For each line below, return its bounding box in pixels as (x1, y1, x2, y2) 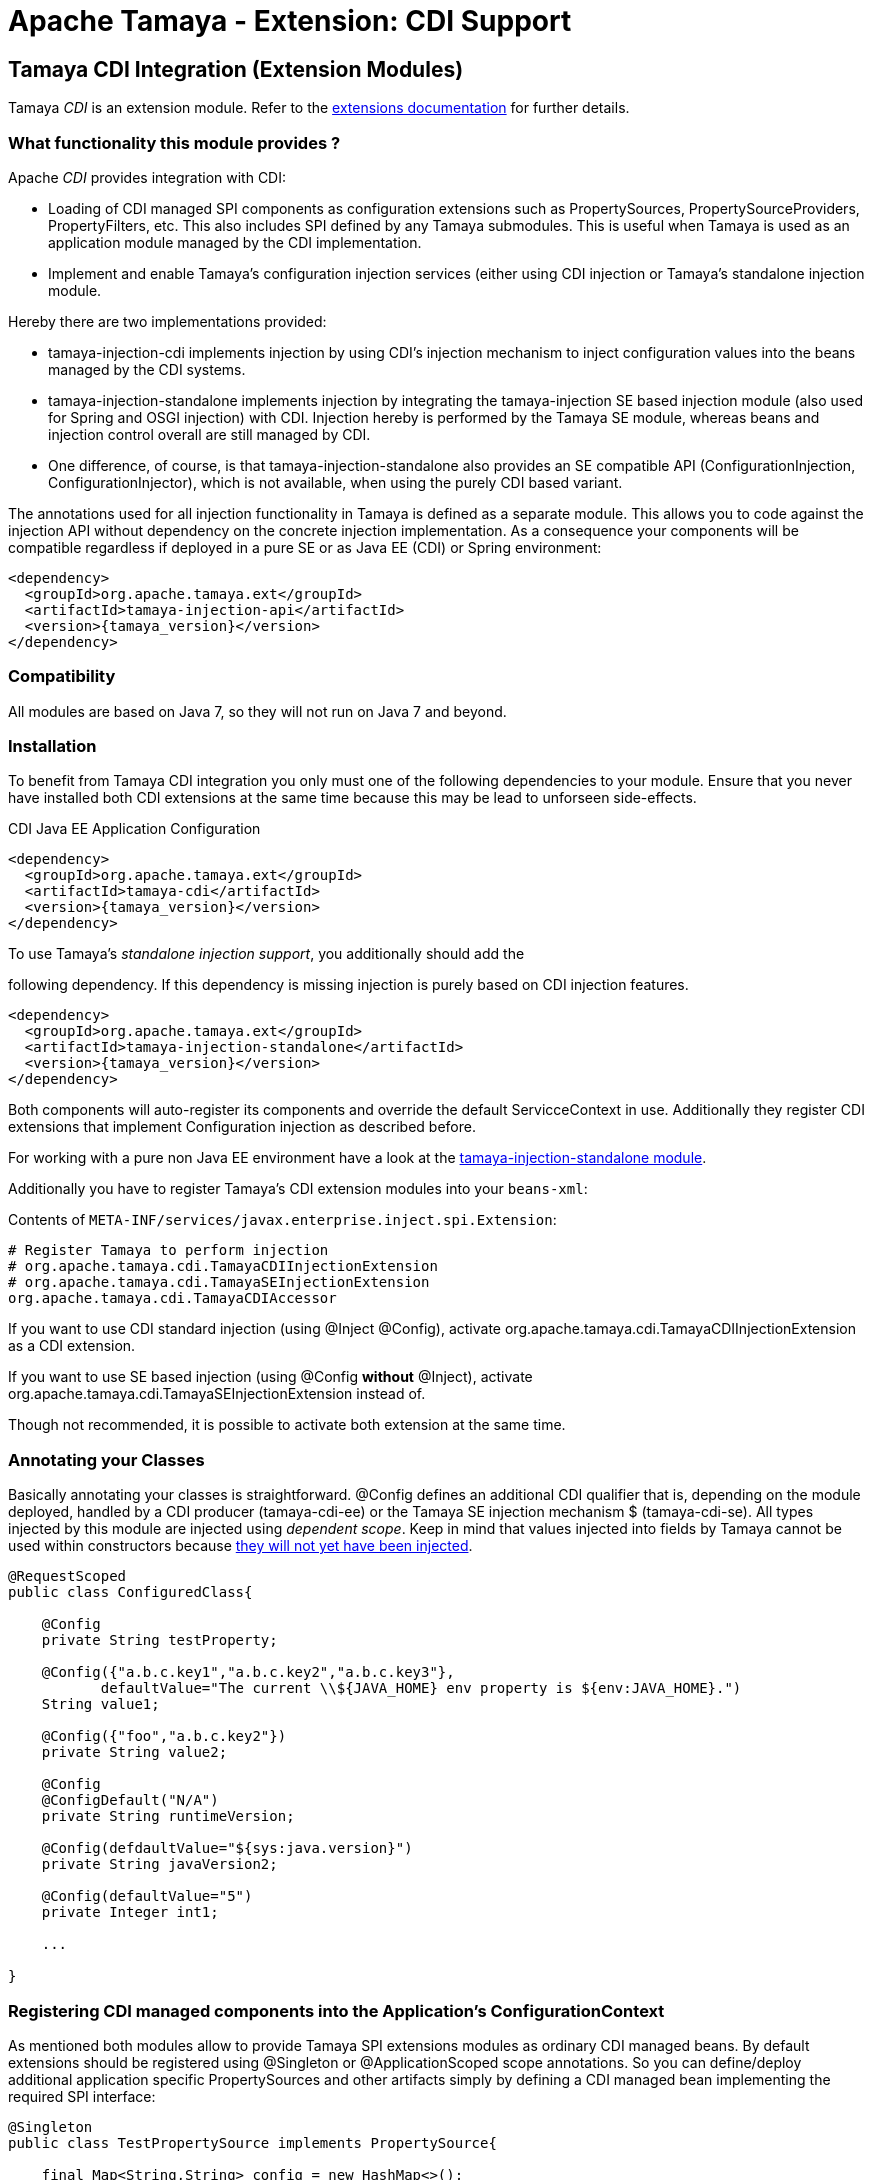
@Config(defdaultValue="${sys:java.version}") (41, 1840, 413, 1857)
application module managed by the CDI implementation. (48, 233, 422, 251)
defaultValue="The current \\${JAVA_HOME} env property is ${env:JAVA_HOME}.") (100, 1680, 742, 1697)
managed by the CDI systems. (48, 360, 246, 378)
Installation (8, 736, 97, 757)
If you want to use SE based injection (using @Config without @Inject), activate (8, 1368, 533, 1386)
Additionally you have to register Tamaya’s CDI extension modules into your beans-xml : (8, 1180, 588, 1198)
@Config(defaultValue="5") (41, 1888, 253, 1905)
